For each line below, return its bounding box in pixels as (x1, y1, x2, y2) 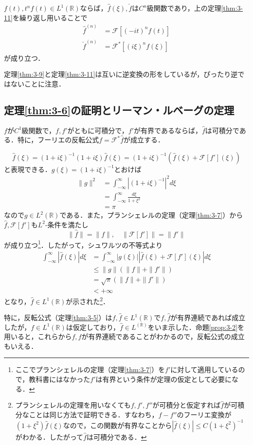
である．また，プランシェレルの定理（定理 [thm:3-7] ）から (59, 210, 243, 220)
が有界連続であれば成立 (170, 312, 246, 323)
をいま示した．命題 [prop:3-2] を (147, 322, 245, 332)
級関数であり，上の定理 (146, 3, 221, 13)
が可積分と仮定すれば (152, 400, 221, 410)
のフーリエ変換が (177, 409, 232, 419)
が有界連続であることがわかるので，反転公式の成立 (81, 331, 245, 342)
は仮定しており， (66, 322, 120, 332)
